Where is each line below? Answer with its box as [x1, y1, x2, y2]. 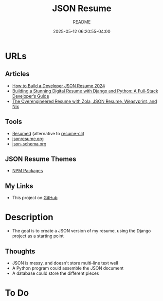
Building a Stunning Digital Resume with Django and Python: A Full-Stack [12, 88, 158, 94]
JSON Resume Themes [5, 155, 76, 163]
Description [5, 212, 54, 223]
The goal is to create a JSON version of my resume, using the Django [12, 228, 151, 234]
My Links [5, 182, 33, 190]
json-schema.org [12, 141, 47, 146]
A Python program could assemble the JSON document [12, 265, 124, 271]
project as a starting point [12, 233, 64, 239]
